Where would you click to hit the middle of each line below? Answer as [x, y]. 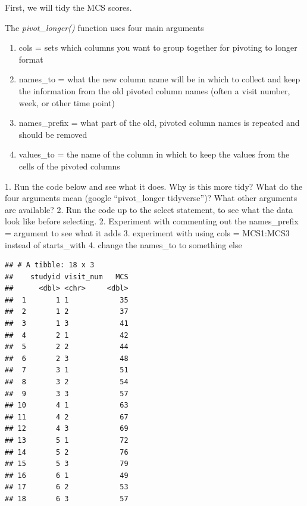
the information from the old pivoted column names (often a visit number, [154, 90]
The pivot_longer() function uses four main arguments [104, 27]
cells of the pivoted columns [69, 166]
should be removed [53, 134]
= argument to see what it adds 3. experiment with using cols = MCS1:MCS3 [147, 232]
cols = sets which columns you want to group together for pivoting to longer [158, 47]
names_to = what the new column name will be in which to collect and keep [159, 79]
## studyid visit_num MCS [67, 277]
